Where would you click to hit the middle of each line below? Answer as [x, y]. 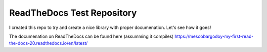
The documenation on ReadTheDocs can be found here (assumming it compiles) [91, 36]
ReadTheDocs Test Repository [73, 13]
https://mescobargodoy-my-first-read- [214, 36]
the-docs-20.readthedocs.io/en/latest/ [48, 43]
